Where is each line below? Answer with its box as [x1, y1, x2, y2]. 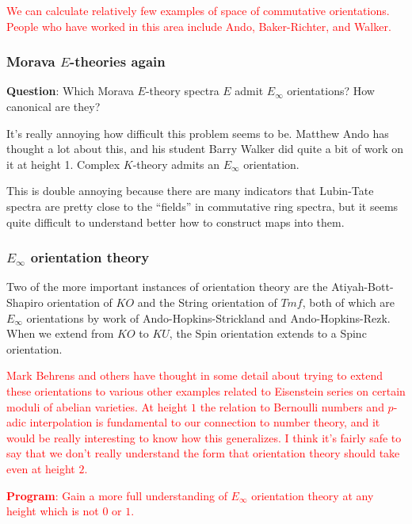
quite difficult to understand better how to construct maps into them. [6, 213, 345, 230]
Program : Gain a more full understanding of [6, 487, 227, 503]
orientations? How [287, 82, 375, 99]
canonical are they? [6, 98, 101, 114]
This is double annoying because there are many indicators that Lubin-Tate [6, 182, 374, 199]
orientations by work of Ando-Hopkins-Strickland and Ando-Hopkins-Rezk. [26, 309, 391, 326]
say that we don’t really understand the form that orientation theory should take [6, 445, 400, 461]
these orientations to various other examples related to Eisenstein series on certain [6, 382, 406, 399]
